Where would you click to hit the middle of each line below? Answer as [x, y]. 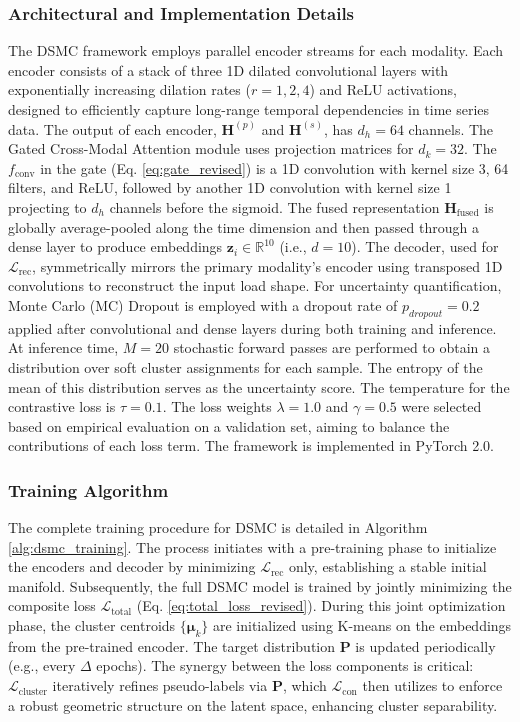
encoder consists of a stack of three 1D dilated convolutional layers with [228, 69]
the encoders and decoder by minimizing [132, 566]
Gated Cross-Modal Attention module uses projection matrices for [211, 148]
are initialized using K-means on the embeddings [362, 625]
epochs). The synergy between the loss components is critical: [285, 665]
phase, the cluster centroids [92, 625]
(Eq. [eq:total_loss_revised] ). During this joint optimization [321, 605]
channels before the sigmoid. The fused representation [274, 206]
